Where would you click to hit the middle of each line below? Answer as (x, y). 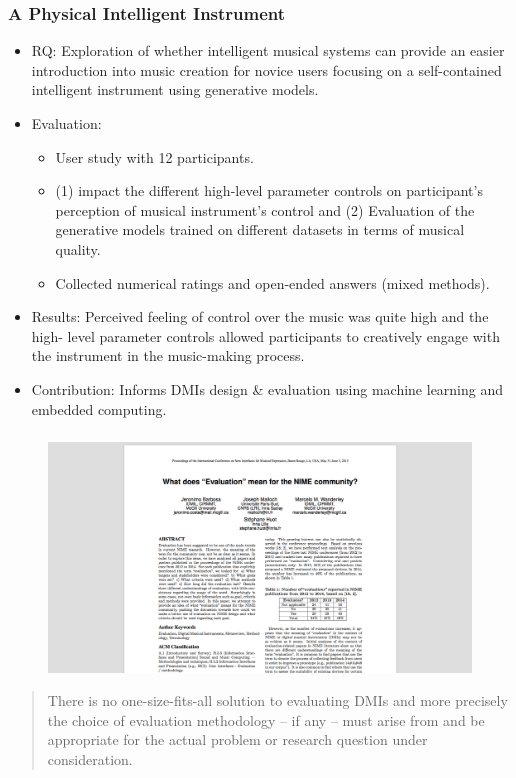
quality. (78, 248)
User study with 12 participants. (154, 156)
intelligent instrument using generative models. (175, 89)
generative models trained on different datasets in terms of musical (260, 229)
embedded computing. (99, 408)
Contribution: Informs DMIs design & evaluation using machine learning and (267, 388)
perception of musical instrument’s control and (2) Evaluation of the (265, 209)
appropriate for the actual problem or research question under (237, 739)
